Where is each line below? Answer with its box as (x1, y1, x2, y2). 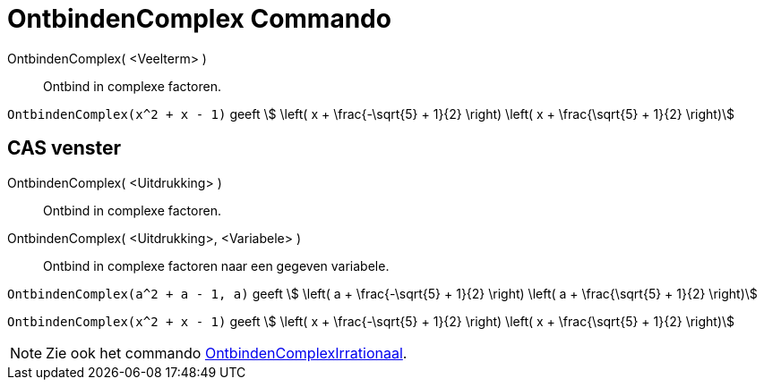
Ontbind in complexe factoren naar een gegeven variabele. (43, 257, 390, 273)
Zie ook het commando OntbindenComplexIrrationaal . (46, 343, 408, 362)
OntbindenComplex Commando (7, 4, 391, 34)
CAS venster (7, 137, 122, 160)
